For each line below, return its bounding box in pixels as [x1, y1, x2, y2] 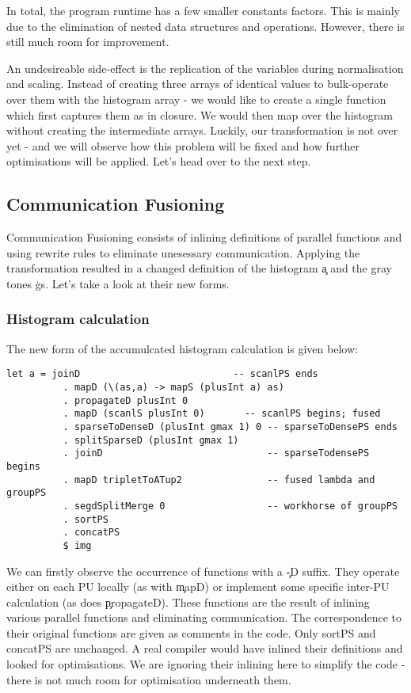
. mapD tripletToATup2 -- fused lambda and [63, 474, 375, 485]
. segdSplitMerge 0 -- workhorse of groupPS [63, 500, 398, 512]
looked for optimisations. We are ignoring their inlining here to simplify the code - [6, 656, 405, 672]
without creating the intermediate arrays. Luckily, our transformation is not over [6, 122, 398, 139]
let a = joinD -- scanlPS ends [6, 368, 318, 380]
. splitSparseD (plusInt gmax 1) [63, 434, 239, 446]
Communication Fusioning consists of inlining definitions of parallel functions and [6, 229, 402, 246]
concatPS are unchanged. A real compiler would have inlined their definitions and [6, 640, 403, 657]
